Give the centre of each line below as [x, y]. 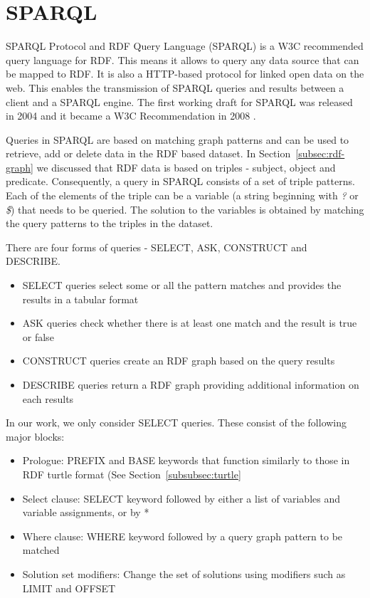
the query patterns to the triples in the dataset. [110, 223]
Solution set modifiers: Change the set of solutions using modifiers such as [184, 573]
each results [48, 398]
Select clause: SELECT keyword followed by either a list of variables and [181, 498]
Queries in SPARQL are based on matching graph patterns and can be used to [178, 139]
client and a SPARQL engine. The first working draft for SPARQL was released [179, 101]
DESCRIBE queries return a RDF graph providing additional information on [191, 384]
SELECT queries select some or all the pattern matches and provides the [182, 285]
